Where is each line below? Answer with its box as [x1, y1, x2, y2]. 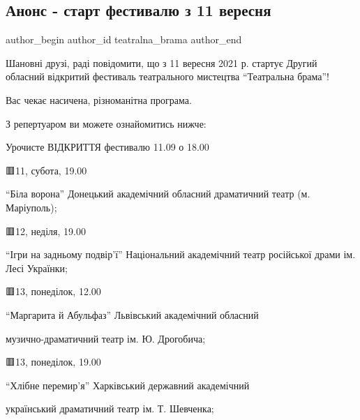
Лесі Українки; [6, 260, 68, 275]
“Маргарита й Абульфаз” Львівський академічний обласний [6, 307, 259, 322]
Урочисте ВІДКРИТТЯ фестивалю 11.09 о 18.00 [6, 140, 209, 154]
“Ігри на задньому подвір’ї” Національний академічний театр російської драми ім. [6, 247, 356, 262]
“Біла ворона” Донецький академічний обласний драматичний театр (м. [6, 186, 310, 201]
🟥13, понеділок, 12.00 [6, 284, 101, 299]
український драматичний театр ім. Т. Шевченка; [6, 401, 214, 416]
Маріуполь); [6, 200, 57, 214]
